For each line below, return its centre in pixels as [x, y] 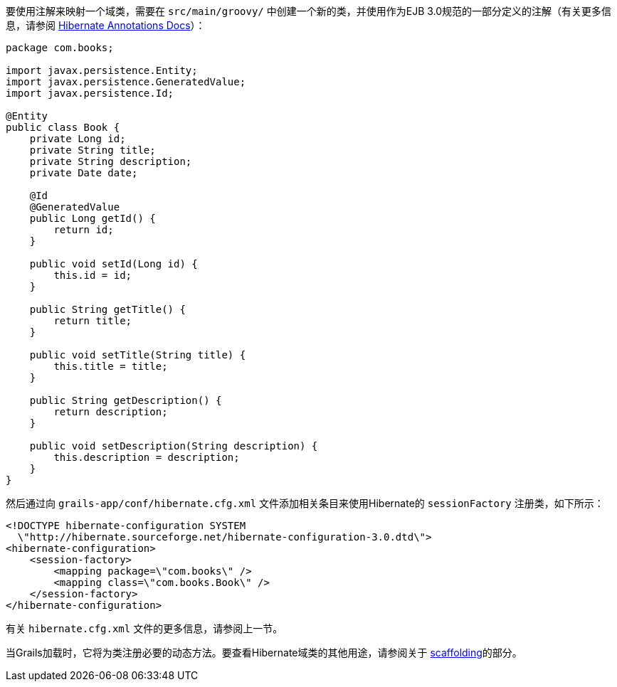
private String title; [93, 150]
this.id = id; [93, 275]
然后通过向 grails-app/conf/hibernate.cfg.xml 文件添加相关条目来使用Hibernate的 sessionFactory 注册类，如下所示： [305, 503]
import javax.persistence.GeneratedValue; [126, 82]
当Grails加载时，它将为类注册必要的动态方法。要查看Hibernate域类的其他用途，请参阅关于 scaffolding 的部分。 [264, 653]
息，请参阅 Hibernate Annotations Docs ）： [106, 25]
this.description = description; [147, 457]
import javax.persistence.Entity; [102, 70]
